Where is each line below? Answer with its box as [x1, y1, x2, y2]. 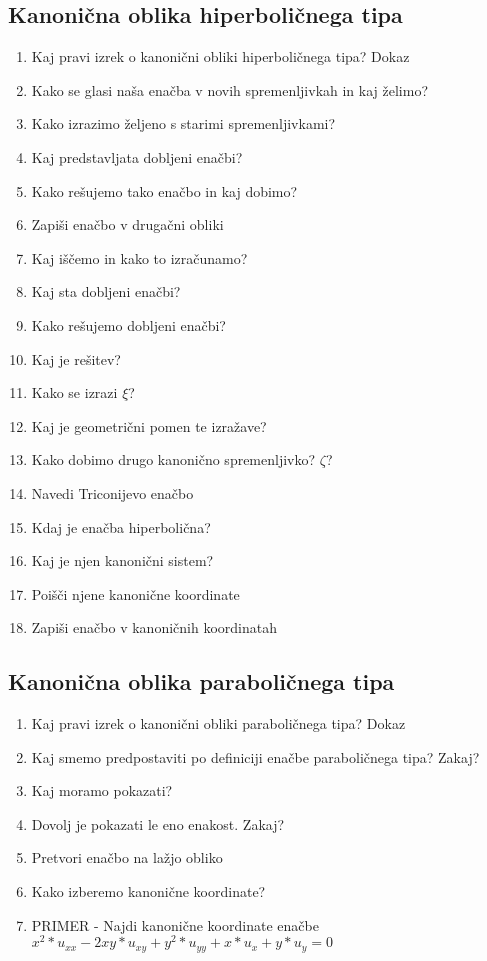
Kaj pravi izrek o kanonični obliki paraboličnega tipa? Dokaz [31, 713, 406, 734]
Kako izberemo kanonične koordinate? [31, 881, 266, 902]
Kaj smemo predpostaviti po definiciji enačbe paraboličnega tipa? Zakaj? [31, 746, 480, 767]
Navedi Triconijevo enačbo [31, 482, 194, 503]
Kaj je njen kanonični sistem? [31, 550, 214, 571]
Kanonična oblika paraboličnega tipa [8, 666, 395, 697]
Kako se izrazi [31, 382, 118, 403]
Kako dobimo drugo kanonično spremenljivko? [31, 449, 316, 470]
